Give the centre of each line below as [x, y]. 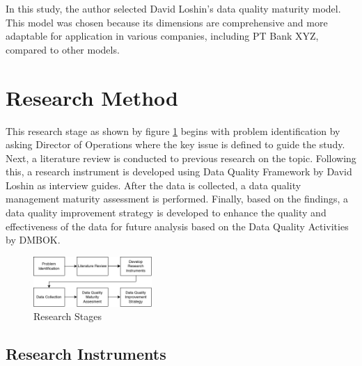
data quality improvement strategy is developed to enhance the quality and [166, 213]
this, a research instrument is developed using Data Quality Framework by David [179, 172]
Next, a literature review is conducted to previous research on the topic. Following [181, 158]
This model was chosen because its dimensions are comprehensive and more [167, 22]
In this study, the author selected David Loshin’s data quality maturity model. [173, 8]
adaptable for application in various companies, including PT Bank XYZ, [162, 36]
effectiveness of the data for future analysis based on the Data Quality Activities [177, 226]
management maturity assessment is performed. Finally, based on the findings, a [177, 199]
